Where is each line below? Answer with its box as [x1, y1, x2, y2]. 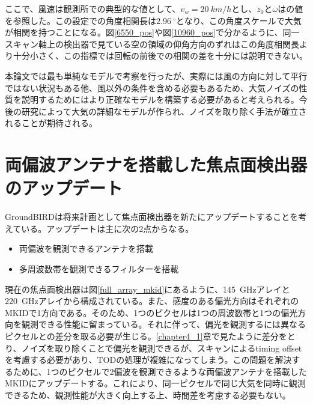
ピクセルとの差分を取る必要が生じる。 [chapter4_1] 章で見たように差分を [5, 330, 287, 342]
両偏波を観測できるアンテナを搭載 [19, 242, 153, 255]
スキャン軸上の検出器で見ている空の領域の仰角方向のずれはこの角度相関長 [5, 37, 299, 50]
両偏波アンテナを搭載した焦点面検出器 [5, 152, 307, 177]
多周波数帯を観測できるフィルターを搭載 [19, 263, 179, 275]
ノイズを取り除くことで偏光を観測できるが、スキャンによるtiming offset [21, 341, 302, 354]
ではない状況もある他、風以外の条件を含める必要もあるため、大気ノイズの [5, 81, 299, 94]
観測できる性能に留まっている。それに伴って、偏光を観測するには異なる [21, 318, 306, 330]
